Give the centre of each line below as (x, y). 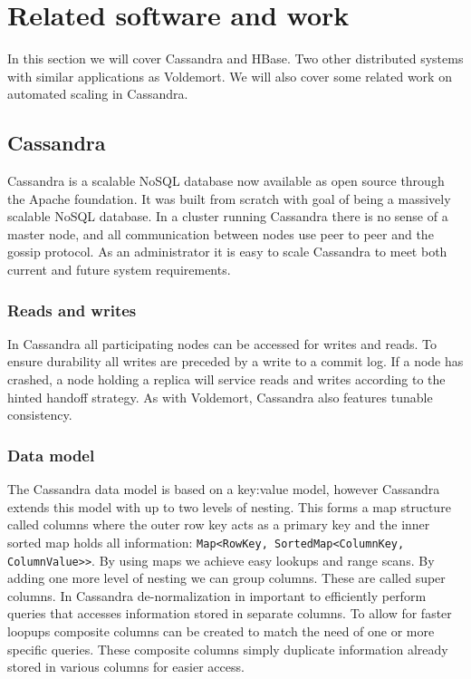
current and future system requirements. (119, 270)
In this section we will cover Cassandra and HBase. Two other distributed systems (235, 58)
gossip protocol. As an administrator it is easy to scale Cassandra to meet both (227, 252)
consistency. (40, 415)
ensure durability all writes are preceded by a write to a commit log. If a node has (235, 361)
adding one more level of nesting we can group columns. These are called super (226, 578)
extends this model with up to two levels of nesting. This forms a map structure (229, 506)
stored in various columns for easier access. (126, 667)
